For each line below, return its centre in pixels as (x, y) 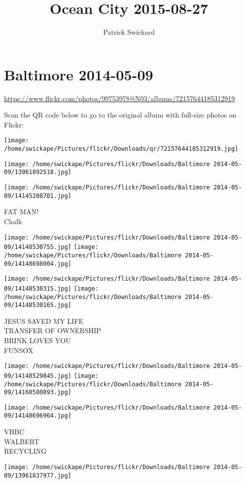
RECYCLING (25, 451)
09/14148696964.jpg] (38, 416)
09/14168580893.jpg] (38, 392)
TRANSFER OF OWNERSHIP (53, 331)
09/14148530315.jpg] (38, 288)
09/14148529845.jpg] (38, 376)
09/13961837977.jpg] (38, 475)
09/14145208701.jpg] (38, 196)
